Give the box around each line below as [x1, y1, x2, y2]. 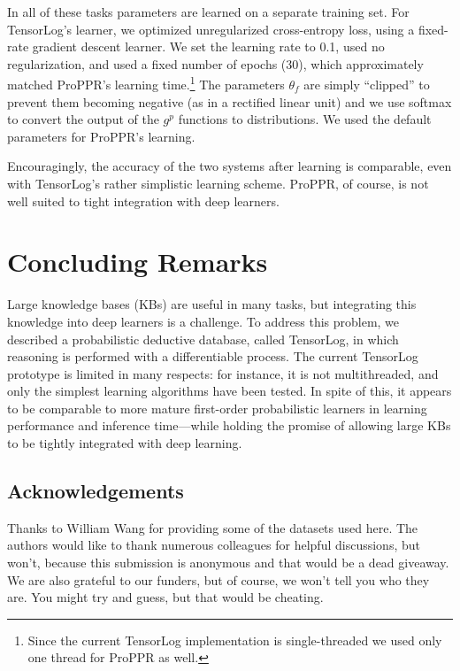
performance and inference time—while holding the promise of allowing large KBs [7, 416, 451, 435]
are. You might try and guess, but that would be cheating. [7, 588, 324, 606]
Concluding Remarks [7, 243, 268, 280]
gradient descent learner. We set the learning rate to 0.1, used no [32, 37, 385, 56]
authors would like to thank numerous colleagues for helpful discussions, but [7, 536, 420, 554]
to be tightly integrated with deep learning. [7, 434, 242, 452]
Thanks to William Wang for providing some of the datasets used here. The [7, 518, 418, 536]
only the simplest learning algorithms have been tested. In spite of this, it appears [7, 382, 452, 400]
